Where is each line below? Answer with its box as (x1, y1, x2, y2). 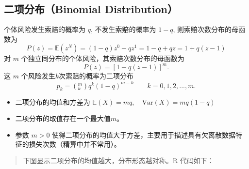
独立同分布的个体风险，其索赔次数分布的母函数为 (28, 53, 184, 63)
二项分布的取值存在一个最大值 (15, 113, 111, 123)
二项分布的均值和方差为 (15, 97, 90, 107)
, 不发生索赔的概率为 (90, 24, 156, 34)
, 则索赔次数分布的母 (173, 24, 239, 34)
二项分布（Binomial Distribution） (4, 1, 178, 16)
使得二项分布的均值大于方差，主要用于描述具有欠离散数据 (52, 129, 236, 139)
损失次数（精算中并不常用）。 (29, 139, 121, 149)
